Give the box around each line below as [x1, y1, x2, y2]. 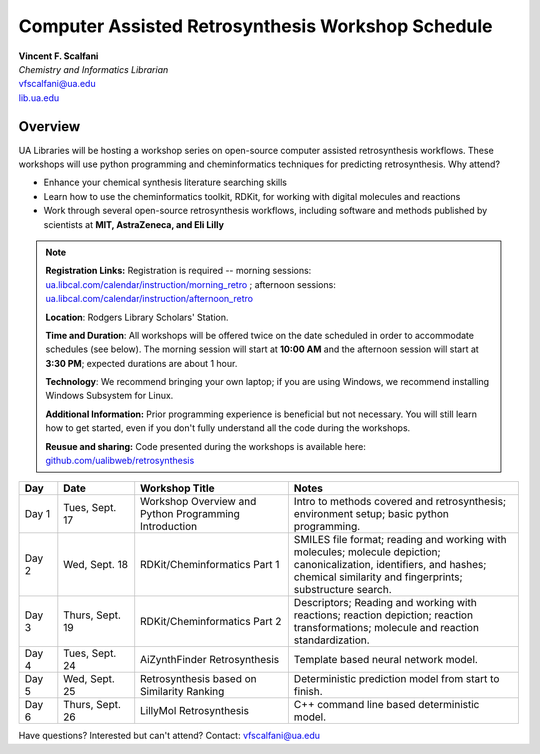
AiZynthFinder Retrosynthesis [140, 653, 280, 667]
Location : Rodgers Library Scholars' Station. [45, 311, 229, 323]
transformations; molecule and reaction [293, 621, 480, 635]
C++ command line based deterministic [293, 698, 480, 712]
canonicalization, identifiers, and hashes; [293, 558, 487, 572]
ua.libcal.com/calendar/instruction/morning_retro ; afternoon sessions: [45, 278, 337, 290]
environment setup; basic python [293, 507, 450, 521]
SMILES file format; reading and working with [293, 533, 507, 547]
